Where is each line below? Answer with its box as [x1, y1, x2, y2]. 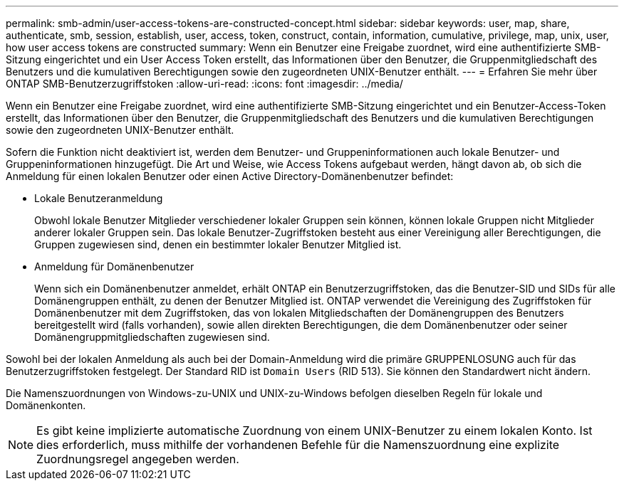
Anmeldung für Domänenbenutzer [34, 260, 194, 273]
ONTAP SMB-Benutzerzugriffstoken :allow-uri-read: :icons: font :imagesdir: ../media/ [6, 78, 403, 90]
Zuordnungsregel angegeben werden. [36, 452, 239, 466]
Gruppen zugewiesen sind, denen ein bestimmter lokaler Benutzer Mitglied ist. [34, 238, 402, 250]
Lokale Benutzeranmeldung [34, 192, 163, 204]
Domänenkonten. [6, 399, 86, 411]
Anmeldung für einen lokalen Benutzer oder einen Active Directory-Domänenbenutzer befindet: [6, 170, 454, 182]
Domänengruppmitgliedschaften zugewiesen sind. [34, 331, 270, 343]
